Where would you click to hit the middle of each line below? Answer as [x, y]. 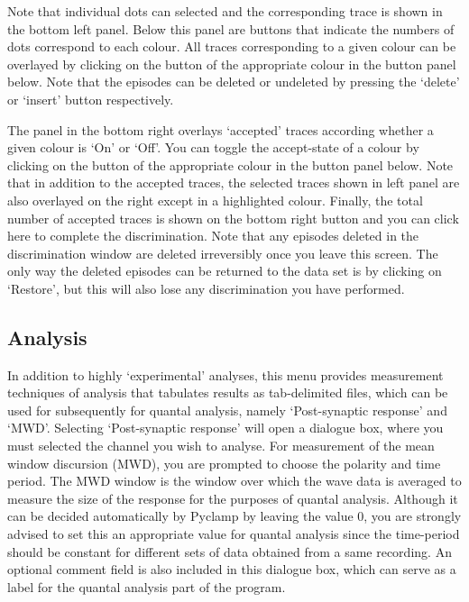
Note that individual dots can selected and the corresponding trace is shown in [225, 11]
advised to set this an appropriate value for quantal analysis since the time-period [234, 534]
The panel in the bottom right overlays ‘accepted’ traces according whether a [221, 129]
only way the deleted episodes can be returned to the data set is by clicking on [225, 271]
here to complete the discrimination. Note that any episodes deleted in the [213, 236]
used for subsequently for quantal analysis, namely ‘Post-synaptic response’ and [227, 410]
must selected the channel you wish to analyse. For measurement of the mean [221, 446]
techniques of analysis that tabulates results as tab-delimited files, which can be [228, 392]
